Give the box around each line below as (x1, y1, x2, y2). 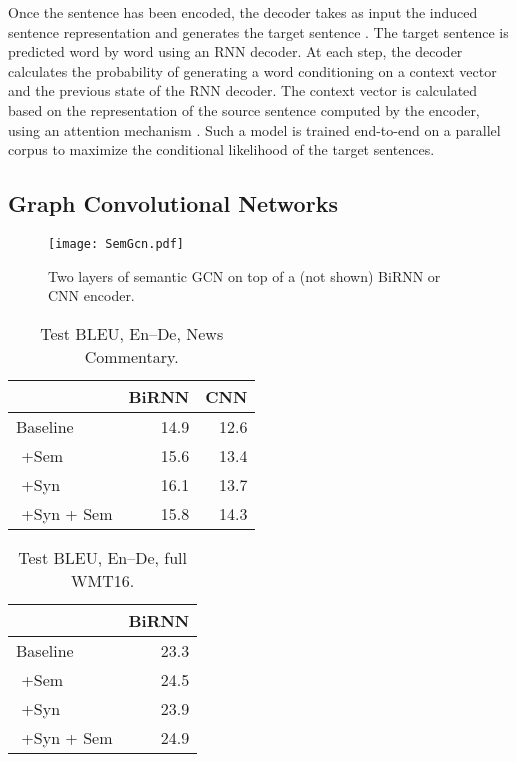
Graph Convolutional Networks (8, 188, 338, 219)
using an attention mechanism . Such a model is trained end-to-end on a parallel (8, 119, 501, 140)
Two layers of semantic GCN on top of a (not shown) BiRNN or (48, 265, 441, 286)
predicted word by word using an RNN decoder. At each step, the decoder (8, 41, 463, 62)
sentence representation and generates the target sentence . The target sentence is (8, 21, 509, 42)
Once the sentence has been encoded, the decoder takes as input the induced (8, 2, 478, 22)
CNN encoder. (48, 285, 135, 306)
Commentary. (84, 344, 179, 368)
